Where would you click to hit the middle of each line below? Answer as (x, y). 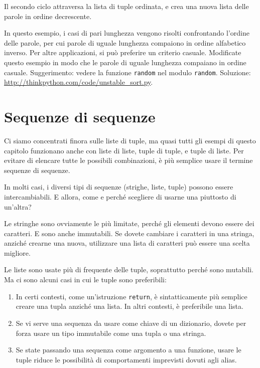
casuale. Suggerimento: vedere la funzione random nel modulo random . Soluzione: (127, 72)
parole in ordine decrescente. (48, 16)
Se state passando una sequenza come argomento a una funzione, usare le (128, 350)
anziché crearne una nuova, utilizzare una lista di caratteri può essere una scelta (127, 243)
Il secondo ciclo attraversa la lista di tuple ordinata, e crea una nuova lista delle (126, 6)
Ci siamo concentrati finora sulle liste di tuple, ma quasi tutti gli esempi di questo (130, 140)
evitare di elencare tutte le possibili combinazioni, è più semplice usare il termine (128, 160)
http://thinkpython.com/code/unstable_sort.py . (79, 82)
